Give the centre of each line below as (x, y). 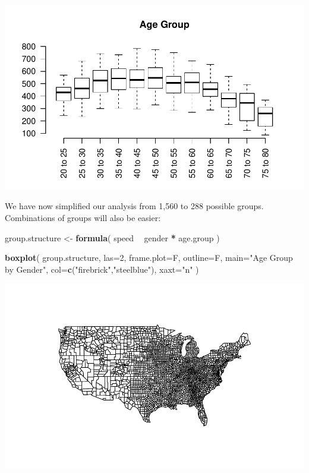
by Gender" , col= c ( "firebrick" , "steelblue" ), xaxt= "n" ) (102, 269)
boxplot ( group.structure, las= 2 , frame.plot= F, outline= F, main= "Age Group (149, 258)
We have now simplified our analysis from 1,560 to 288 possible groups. (134, 206)
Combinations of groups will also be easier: (83, 217)
